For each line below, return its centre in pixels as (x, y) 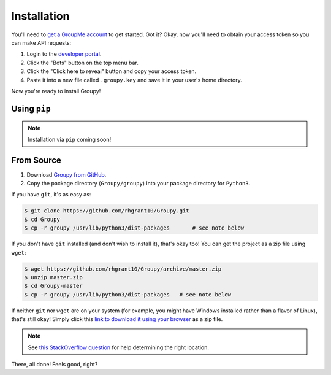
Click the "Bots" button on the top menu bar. (83, 63)
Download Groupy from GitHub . (67, 174)
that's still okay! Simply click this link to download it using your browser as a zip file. (117, 319)
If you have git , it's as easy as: (51, 195)
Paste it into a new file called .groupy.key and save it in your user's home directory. (134, 80)
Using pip (31, 108)
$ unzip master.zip (53, 277)
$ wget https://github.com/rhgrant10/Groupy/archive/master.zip (123, 269)
